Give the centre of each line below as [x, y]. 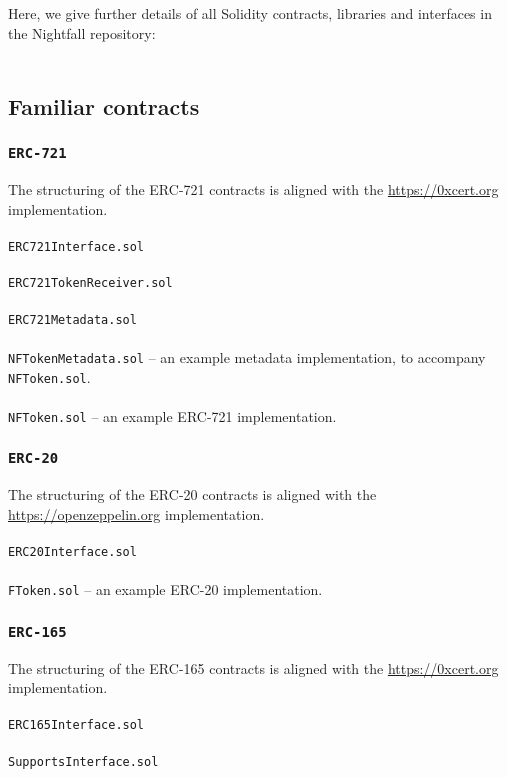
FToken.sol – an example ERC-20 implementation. [165, 589]
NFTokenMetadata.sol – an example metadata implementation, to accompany [247, 356]
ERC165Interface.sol [76, 725]
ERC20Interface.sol [72, 552]
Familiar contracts [104, 106]
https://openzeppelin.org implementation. [136, 513]
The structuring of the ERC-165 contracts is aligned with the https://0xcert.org [253, 667]
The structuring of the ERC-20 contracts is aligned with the [192, 494]
